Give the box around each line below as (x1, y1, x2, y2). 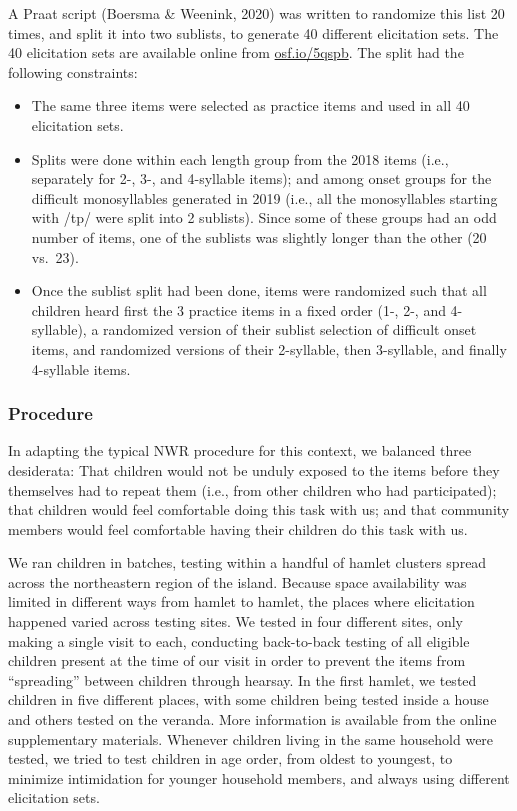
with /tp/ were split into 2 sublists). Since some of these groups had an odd (31, 207, 497, 228)
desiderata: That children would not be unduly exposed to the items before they (8, 459, 500, 480)
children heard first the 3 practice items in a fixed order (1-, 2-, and (31, 299, 446, 320)
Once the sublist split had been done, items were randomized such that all (31, 280, 487, 301)
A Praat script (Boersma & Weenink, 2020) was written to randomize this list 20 (8, 3, 505, 23)
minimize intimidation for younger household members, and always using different (8, 767, 510, 788)
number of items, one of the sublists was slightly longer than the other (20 (31, 226, 487, 247)
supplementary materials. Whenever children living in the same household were (8, 728, 494, 749)
